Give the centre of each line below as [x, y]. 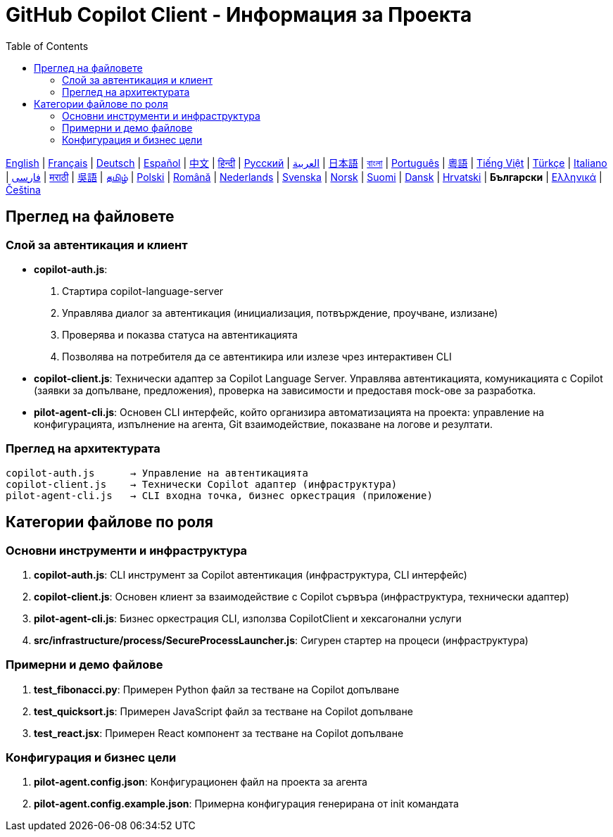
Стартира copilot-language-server [143, 291]
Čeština [23, 189]
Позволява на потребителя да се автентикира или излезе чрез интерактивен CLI [257, 356]
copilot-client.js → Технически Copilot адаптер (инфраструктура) [202, 484]
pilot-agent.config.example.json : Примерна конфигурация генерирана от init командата [246, 804]
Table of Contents [47, 46]
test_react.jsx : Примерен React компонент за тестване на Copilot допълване [219, 733]
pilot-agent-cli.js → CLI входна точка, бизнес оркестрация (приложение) [219, 495]
